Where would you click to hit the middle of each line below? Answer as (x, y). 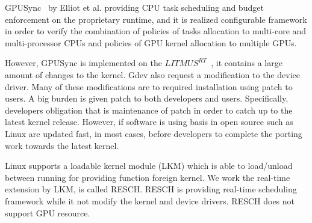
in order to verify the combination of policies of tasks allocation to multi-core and (156, 31)
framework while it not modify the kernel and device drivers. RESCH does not (150, 200)
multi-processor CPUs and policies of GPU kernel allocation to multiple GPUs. (151, 42)
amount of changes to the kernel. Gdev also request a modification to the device (152, 74)
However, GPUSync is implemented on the (83, 63)
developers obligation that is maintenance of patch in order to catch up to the (149, 110)
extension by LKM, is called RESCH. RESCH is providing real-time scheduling (151, 189)
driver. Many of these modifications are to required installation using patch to (149, 86)
